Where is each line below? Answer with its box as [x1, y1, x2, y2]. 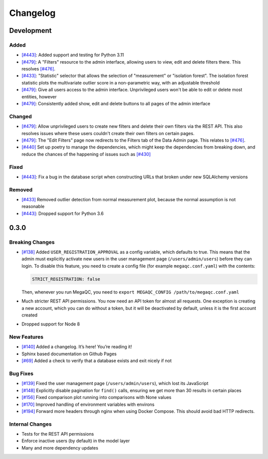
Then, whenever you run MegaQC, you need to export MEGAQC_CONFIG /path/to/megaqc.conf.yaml [21, 289, 239, 295]
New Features [9, 333, 44, 340]
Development [9, 26, 52, 35]
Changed [9, 113, 32, 120]
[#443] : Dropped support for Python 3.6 [21, 210, 104, 216]
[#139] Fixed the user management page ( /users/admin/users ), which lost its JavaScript [21, 381, 208, 386]
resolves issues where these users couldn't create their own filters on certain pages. [21, 130, 195, 136]
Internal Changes [9, 420, 52, 427]
